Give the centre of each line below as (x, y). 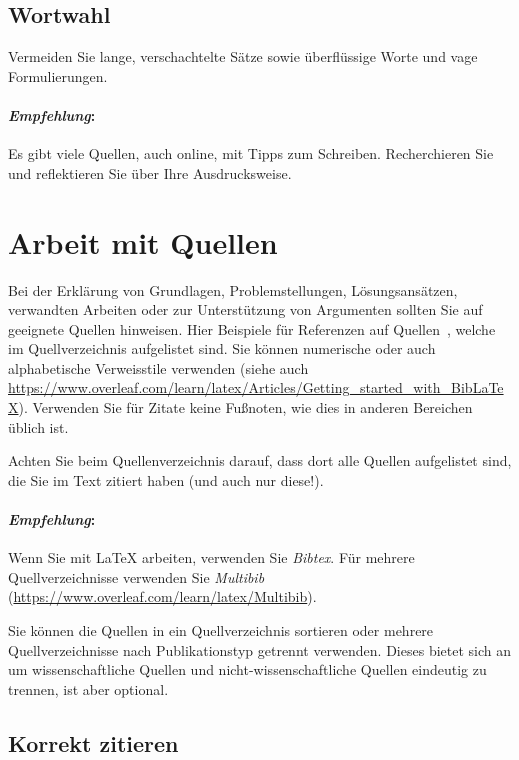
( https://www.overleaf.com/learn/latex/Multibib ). (162, 596)
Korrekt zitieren (93, 742)
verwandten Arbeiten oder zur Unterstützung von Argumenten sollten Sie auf (245, 309)
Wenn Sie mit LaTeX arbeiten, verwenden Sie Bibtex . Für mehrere (211, 557)
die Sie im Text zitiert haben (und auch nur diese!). (166, 479)
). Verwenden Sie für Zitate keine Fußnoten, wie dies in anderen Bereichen (245, 407)
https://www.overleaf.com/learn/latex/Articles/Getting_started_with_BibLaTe (256, 387)
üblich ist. (38, 426)
